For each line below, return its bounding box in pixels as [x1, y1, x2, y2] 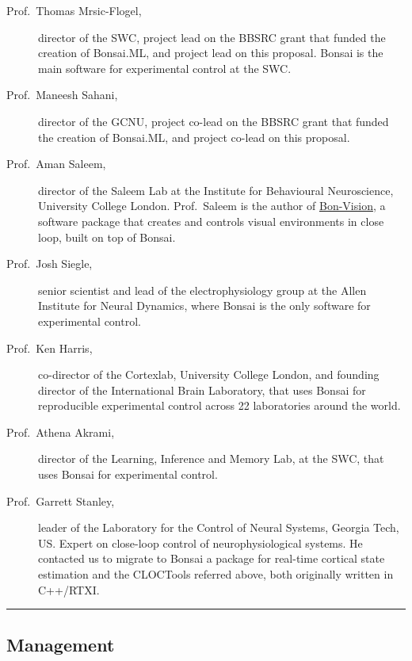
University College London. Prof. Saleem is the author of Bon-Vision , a [38, 197, 386, 214]
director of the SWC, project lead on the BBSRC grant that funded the [38, 29, 386, 45]
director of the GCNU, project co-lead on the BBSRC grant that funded [38, 113, 389, 129]
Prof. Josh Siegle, [6, 255, 93, 272]
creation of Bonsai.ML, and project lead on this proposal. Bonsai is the [38, 44, 383, 61]
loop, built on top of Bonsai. [38, 228, 176, 245]
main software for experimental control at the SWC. [38, 59, 292, 76]
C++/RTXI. [38, 581, 100, 598]
